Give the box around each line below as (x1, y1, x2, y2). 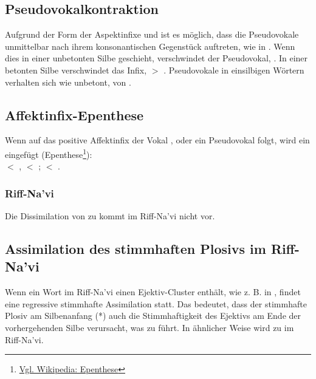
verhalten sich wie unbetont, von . (5, 75, 131, 88)
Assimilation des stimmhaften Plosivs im (5, 239, 266, 258)
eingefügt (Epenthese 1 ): (5, 146, 92, 160)
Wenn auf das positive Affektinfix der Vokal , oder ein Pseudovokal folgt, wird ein (5, 134, 310, 146)
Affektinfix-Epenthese (5, 105, 144, 124)
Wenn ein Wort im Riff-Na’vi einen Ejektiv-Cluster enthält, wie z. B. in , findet (5, 285, 301, 298)
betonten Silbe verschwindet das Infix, (5, 63, 147, 76)
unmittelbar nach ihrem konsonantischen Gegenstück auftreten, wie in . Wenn (5, 39, 295, 52)
